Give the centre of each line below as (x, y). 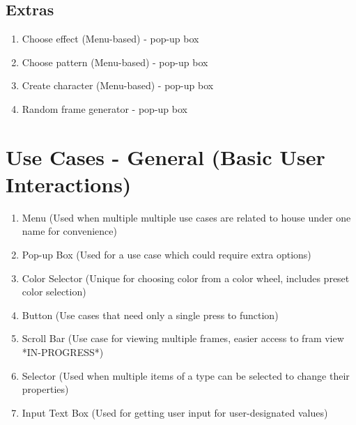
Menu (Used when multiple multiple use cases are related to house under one (186, 217)
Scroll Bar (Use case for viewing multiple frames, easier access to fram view (183, 338)
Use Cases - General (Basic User (165, 156)
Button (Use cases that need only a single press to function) (150, 315)
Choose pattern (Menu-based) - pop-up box (115, 62)
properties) (45, 389)
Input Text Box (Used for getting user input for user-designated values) (175, 412)
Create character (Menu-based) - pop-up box (118, 85)
